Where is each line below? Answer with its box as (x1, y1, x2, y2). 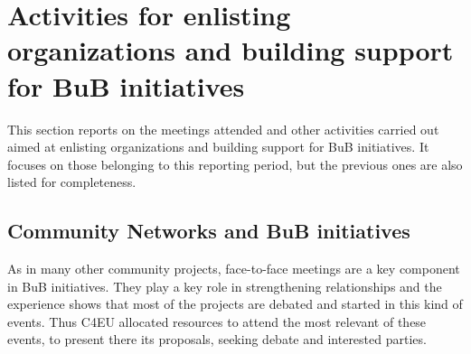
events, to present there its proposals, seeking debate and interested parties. (7, 330, 427, 349)
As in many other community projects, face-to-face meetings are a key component (7, 259, 460, 278)
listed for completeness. (7, 172, 137, 191)
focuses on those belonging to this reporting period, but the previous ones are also (7, 154, 463, 173)
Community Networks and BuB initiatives (7, 217, 410, 245)
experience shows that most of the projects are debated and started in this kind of (7, 294, 463, 313)
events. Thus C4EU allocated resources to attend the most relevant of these (7, 312, 427, 331)
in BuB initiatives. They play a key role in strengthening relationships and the (7, 276, 442, 295)
